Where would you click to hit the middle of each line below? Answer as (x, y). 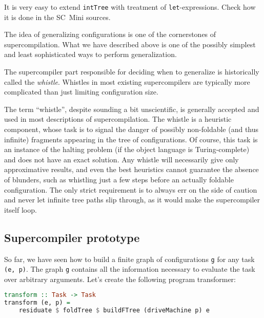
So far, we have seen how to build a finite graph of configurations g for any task (129, 259)
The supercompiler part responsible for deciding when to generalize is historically (132, 72)
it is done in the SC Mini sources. (57, 17)
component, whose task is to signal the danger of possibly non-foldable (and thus (131, 129)
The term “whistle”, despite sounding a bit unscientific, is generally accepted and (132, 109)
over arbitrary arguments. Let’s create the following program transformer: (120, 279)
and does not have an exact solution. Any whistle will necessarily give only (121, 159)
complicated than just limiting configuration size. (81, 92)
